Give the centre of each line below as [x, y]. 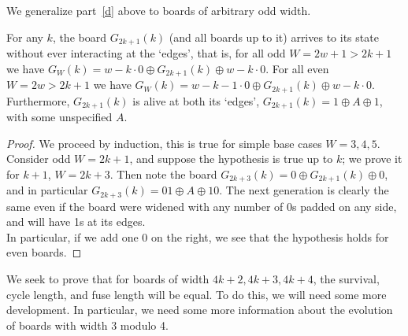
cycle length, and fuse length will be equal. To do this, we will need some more [197, 294]
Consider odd [39, 159]
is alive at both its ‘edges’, [196, 100]
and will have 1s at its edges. [76, 222]
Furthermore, [38, 100]
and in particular [47, 190]
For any [25, 37]
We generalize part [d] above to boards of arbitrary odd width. [159, 10]
